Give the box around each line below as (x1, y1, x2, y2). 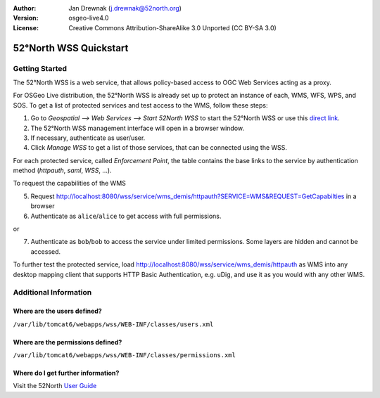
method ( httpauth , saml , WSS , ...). (13, 166, 112, 175)
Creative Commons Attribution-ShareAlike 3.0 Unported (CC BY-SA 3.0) (68, 23, 277, 32)
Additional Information (13, 288, 92, 297)
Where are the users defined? (13, 307, 102, 316)
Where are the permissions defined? (13, 338, 122, 346)
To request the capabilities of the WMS (13, 179, 127, 188)
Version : (13, 14, 39, 23)
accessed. (30, 247, 61, 256)
